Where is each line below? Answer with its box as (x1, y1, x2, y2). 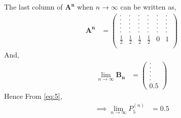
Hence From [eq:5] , (4, 91, 62, 101)
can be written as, (120, 2, 176, 12)
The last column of (4, 2, 63, 12)
